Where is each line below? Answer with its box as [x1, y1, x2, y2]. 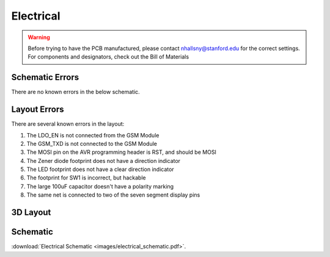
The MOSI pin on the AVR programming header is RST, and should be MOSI [26, 148, 217, 156]
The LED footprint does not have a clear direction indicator [26, 165, 174, 173]
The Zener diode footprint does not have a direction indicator [26, 157, 180, 164]
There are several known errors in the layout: [11, 120, 125, 128]
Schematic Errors [11, 72, 79, 82]
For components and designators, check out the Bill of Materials [28, 53, 189, 60]
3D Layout [11, 208, 51, 218]
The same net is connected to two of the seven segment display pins [26, 191, 200, 198]
